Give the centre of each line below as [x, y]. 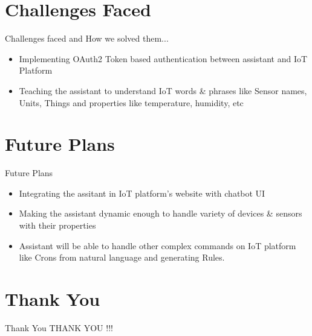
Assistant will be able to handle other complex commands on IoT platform [158, 245]
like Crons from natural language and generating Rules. [122, 257]
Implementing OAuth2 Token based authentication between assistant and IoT [163, 58]
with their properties [57, 225]
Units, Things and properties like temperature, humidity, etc [131, 102]
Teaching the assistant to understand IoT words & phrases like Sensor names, [163, 90]
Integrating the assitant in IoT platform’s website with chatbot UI [142, 193]
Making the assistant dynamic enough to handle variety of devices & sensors [161, 213]
